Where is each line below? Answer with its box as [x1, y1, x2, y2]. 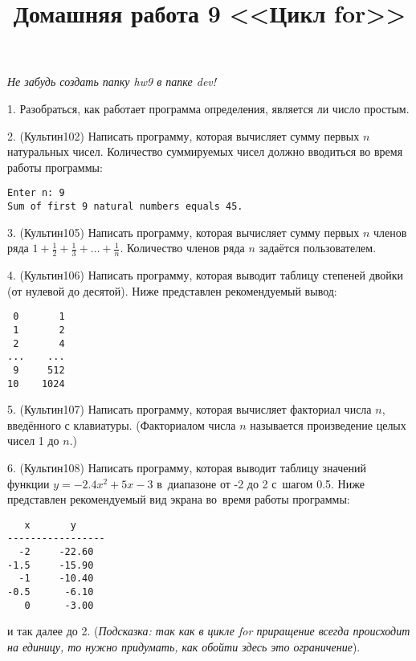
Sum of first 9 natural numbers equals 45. [7, 201, 243, 212]
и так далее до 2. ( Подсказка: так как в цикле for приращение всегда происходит [7, 622, 410, 639]
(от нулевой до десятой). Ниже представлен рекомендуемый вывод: [7, 282, 337, 299]
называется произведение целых [250, 416, 406, 433]
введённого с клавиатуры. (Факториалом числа [7, 416, 236, 433]
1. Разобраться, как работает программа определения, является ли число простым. [7, 100, 410, 116]
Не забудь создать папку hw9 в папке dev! [7, 73, 217, 90]
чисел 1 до [7, 432, 59, 449]
